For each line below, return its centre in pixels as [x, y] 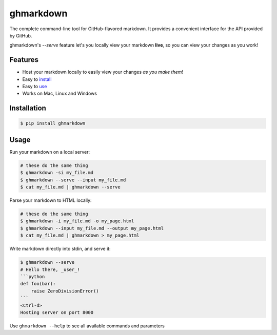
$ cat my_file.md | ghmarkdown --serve [70, 187]
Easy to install [37, 79]
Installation [28, 108]
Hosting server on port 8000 [57, 312]
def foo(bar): [38, 284]
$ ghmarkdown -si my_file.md [57, 173]
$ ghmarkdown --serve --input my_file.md [73, 180]
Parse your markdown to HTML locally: [51, 200]
